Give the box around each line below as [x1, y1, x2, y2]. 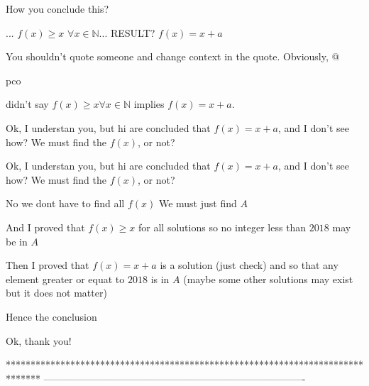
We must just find [158, 196, 237, 211]
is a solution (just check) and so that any [160, 258, 338, 272]
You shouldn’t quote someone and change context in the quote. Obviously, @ [6, 49, 340, 64]
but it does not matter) [6, 285, 107, 300]
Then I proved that [6, 258, 89, 272]
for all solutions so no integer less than [138, 219, 307, 234]
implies [133, 96, 165, 111]
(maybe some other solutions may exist [183, 271, 353, 286]
